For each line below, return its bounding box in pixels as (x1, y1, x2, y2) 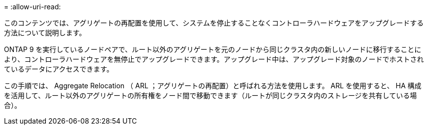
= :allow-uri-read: (4, 2, 61, 11)
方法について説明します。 (4, 28, 86, 37)
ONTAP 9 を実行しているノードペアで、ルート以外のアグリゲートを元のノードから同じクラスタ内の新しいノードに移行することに (4, 45, 422, 53)
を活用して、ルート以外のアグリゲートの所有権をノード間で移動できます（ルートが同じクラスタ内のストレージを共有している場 (4, 91, 417, 100)
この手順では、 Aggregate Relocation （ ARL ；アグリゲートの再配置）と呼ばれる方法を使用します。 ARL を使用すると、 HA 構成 (4, 81, 422, 90)
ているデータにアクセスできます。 (4, 65, 113, 73)
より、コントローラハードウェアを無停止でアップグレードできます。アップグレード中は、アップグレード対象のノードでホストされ (4, 55, 424, 63)
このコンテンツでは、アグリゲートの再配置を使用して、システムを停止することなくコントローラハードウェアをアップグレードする (4, 19, 424, 27)
